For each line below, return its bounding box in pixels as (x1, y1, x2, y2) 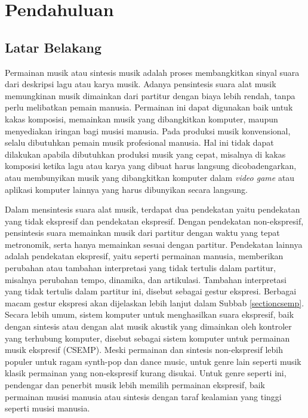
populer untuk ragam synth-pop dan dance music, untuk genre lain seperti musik (5, 355, 301, 367)
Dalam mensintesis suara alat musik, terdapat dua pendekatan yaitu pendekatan (5, 203, 300, 216)
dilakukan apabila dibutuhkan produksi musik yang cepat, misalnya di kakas (5, 147, 286, 160)
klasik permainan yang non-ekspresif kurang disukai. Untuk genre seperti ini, (5, 367, 287, 379)
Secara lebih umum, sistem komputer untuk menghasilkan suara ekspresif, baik (5, 308, 294, 321)
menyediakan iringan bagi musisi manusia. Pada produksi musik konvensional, (5, 124, 291, 137)
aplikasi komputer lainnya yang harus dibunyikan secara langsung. (5, 183, 248, 195)
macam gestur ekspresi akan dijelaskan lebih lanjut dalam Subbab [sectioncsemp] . (5, 296, 304, 309)
